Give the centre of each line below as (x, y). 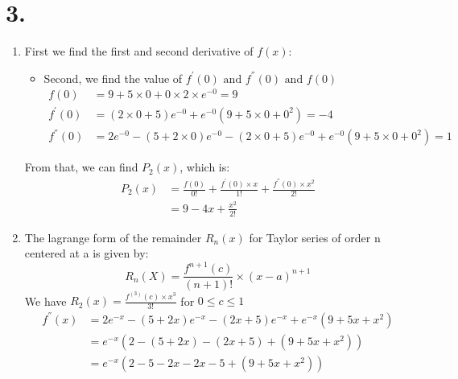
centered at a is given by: (87, 253)
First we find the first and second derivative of (139, 51)
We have (45, 301)
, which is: (205, 167)
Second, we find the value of (113, 78)
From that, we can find (81, 167)
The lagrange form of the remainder (113, 237)
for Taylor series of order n (315, 237)
